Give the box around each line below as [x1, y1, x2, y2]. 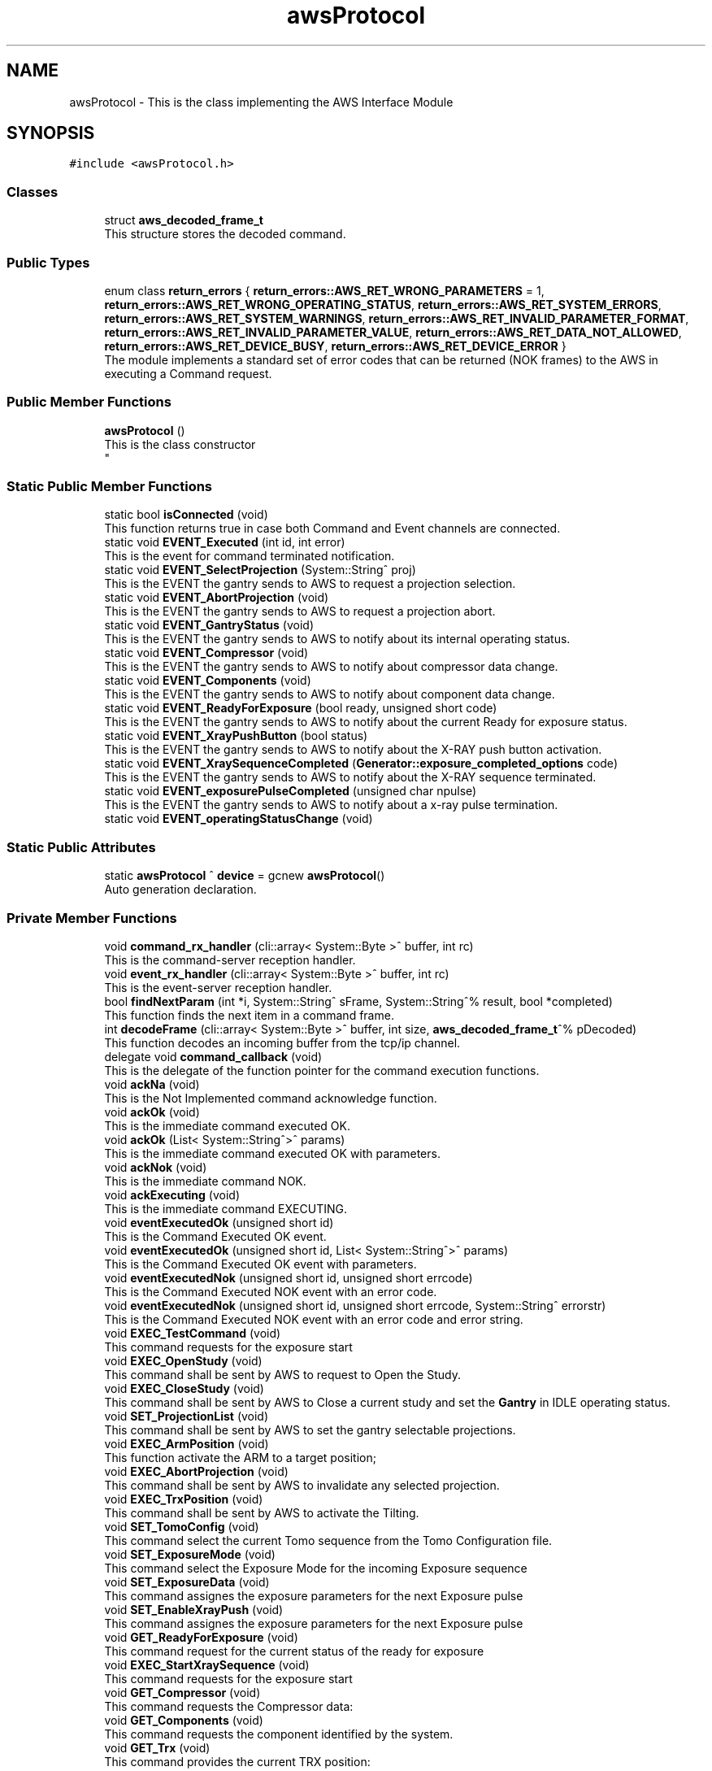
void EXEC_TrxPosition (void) [104, 1491, 263, 1506]
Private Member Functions [7, 909, 177, 926]
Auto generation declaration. [104, 882, 257, 897]
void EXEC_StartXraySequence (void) [104, 1657, 310, 1672]
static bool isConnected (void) [104, 507, 268, 522]
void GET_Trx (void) [104, 1740, 211, 1755]
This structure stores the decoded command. [104, 227, 346, 241]
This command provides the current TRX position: [104, 1754, 371, 1769]
